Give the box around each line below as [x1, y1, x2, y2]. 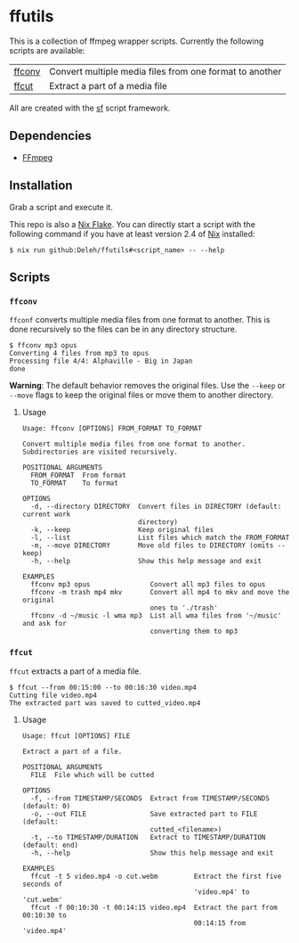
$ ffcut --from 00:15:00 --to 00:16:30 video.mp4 [9, 683, 198, 692]
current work [21, 510, 71, 519]
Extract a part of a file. [21, 747, 123, 756]
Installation [9, 178, 73, 193]
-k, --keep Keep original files [30, 526, 214, 535]
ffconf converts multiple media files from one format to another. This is [9, 315, 271, 325]
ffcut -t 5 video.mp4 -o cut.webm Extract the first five [30, 872, 282, 881]
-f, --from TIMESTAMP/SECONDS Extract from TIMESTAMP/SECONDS [30, 793, 270, 803]
